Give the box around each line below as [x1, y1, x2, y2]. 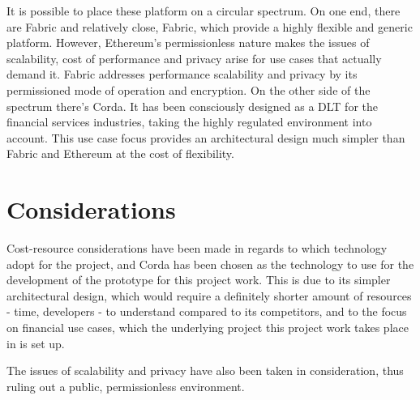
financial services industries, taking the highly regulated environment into [6, 113, 372, 130]
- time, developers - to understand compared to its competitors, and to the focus [6, 303, 407, 320]
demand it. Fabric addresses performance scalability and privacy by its [6, 66, 358, 83]
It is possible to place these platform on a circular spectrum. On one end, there [6, 2, 401, 19]
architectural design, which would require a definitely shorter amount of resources [6, 287, 412, 304]
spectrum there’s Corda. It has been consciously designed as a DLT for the [6, 97, 378, 114]
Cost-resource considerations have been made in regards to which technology [6, 240, 388, 257]
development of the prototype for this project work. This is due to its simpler [6, 271, 391, 288]
